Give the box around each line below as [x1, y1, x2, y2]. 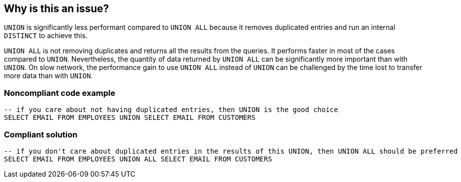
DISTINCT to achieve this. [4, 31, 88, 40]
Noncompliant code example [4, 88, 115, 98]
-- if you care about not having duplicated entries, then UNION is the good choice [4, 106, 338, 114]
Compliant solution [4, 129, 78, 139]
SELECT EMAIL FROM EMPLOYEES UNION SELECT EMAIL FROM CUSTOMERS [4, 114, 256, 122]
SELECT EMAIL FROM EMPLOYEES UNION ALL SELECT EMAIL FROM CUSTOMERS [4, 155, 272, 163]
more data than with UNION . [4, 71, 93, 80]
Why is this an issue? [4, 2, 109, 15]
